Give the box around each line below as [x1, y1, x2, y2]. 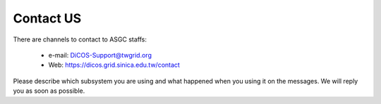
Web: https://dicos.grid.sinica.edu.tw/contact [48, 60, 180, 70]
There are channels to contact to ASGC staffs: [13, 35, 147, 44]
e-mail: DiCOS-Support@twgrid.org [48, 51, 152, 59]
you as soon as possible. [13, 86, 85, 95]
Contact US [13, 11, 82, 26]
